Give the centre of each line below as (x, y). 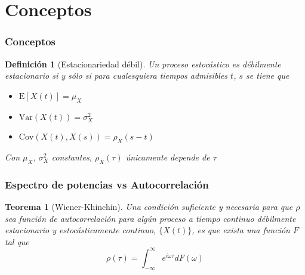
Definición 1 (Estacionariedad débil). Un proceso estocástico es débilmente (143, 64)
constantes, (72, 157)
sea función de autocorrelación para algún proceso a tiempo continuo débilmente (150, 218)
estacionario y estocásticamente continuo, (81, 230)
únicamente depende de (168, 157)
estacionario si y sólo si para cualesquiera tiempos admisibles (116, 75)
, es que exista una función (241, 230)
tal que (17, 241)
